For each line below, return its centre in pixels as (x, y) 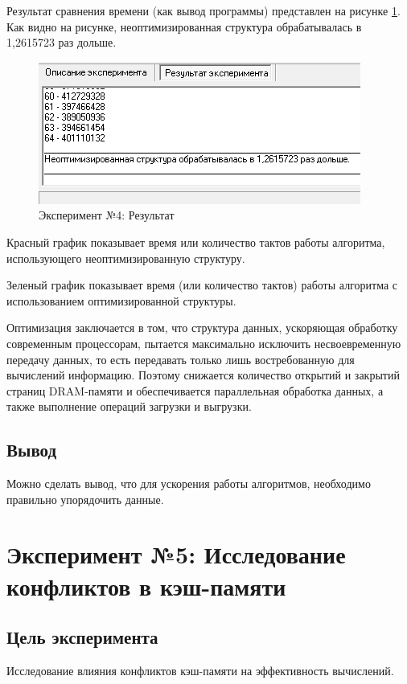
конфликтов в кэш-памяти (146, 586)
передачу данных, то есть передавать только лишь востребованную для (181, 359)
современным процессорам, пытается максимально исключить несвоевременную (204, 343)
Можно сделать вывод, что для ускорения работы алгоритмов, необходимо (189, 483)
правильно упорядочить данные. (85, 499)
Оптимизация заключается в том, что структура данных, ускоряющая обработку (202, 328)
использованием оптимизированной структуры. (121, 300)
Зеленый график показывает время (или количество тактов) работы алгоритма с (202, 285)
